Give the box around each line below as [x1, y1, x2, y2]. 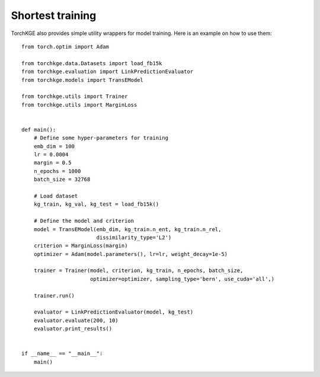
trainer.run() [33, 292, 75, 299]
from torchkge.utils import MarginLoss [21, 101, 137, 108]
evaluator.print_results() [33, 325, 113, 332]
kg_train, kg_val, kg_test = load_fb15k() [33, 201, 159, 207]
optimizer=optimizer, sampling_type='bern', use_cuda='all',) [89, 276, 275, 282]
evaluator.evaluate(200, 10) [33, 317, 119, 324]
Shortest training [11, 9, 97, 22]
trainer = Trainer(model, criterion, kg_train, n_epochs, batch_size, [33, 267, 244, 274]
